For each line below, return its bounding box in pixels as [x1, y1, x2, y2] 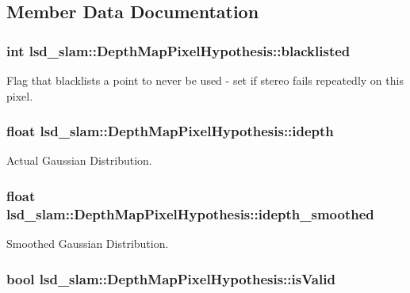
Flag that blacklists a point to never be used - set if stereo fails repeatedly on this [6, 72, 404, 88]
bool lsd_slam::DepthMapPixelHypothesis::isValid [6, 268, 335, 288]
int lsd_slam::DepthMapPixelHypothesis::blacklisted [6, 40, 351, 60]
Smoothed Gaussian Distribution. [6, 235, 169, 252]
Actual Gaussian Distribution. [6, 152, 152, 169]
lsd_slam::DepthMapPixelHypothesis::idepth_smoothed [6, 204, 374, 223]
